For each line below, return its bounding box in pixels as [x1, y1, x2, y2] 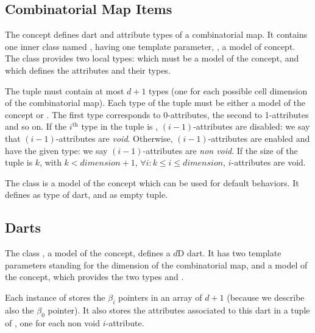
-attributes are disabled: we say [193, 120, 310, 133]
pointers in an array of [118, 290, 202, 303]
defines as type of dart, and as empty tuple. [5, 188, 168, 201]
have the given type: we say [5, 144, 108, 156]
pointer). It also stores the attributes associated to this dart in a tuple [48, 303, 310, 316]
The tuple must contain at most [5, 84, 124, 97]
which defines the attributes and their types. [5, 63, 171, 76]
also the [5, 303, 34, 316]
